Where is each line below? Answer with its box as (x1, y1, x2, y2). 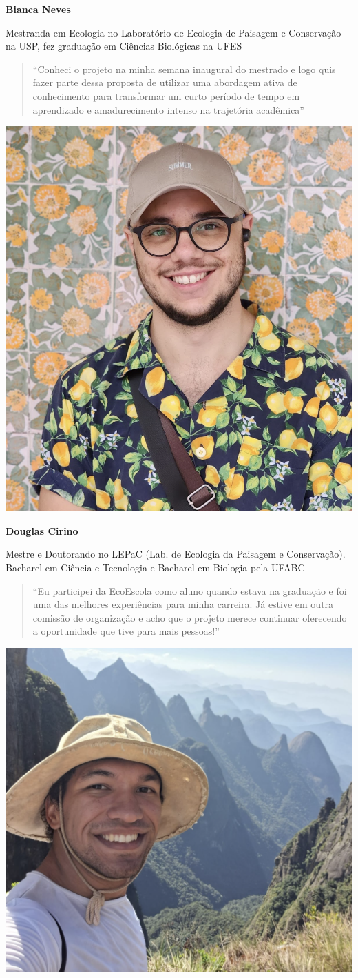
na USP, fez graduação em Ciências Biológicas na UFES (6, 39, 242, 53)
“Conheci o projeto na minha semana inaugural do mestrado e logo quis (32, 61, 336, 76)
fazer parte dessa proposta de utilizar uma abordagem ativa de (32, 75, 297, 90)
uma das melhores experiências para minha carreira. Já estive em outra (32, 597, 334, 611)
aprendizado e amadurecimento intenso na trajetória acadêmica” (32, 102, 304, 116)
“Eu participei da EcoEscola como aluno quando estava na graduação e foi (32, 583, 347, 598)
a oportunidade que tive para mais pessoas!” (32, 624, 220, 638)
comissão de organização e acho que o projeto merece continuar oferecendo (32, 610, 347, 624)
